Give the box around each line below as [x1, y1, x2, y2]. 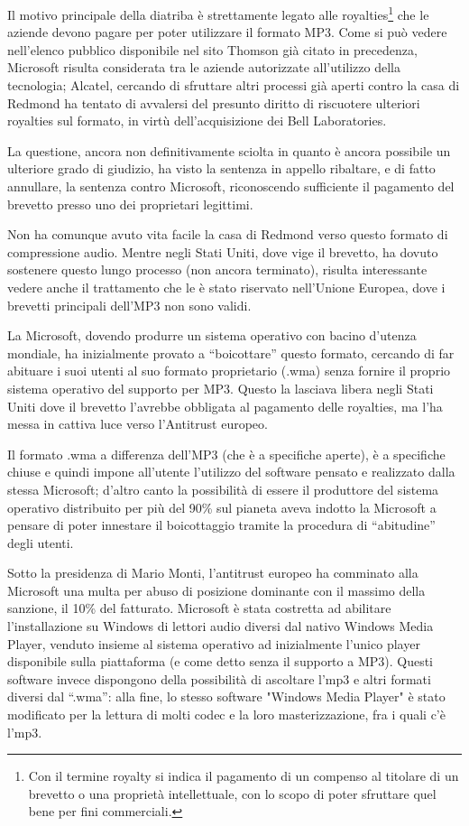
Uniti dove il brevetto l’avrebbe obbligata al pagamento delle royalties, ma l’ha [7, 396, 443, 415]
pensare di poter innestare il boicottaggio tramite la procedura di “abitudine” [7, 515, 436, 534]
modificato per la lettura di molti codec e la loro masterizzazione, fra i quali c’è [7, 705, 446, 724]
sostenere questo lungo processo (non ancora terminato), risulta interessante [7, 260, 428, 279]
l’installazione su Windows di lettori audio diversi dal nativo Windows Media [7, 617, 434, 636]
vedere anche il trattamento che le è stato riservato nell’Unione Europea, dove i [7, 277, 446, 296]
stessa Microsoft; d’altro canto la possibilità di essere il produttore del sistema [7, 479, 439, 498]
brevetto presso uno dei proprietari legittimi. [7, 194, 253, 213]
